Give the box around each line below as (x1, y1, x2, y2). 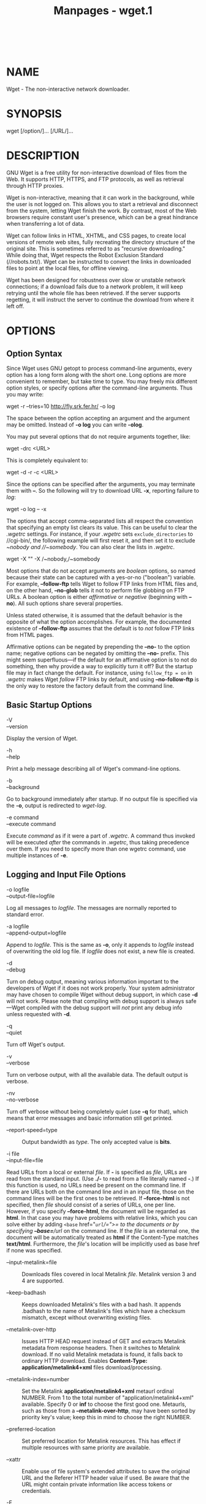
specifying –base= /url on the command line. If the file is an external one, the (6, 1227, 200, 1234)
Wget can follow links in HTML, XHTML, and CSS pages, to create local (6, 232, 186, 239)
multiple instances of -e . (6, 851, 68, 859)
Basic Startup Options (6, 700, 93, 711)
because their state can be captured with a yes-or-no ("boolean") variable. (6, 574, 196, 580)
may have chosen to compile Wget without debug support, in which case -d (6, 990, 198, 998)
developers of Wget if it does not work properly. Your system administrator (6, 984, 195, 992)
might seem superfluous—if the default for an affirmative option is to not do (6, 656, 197, 663)
